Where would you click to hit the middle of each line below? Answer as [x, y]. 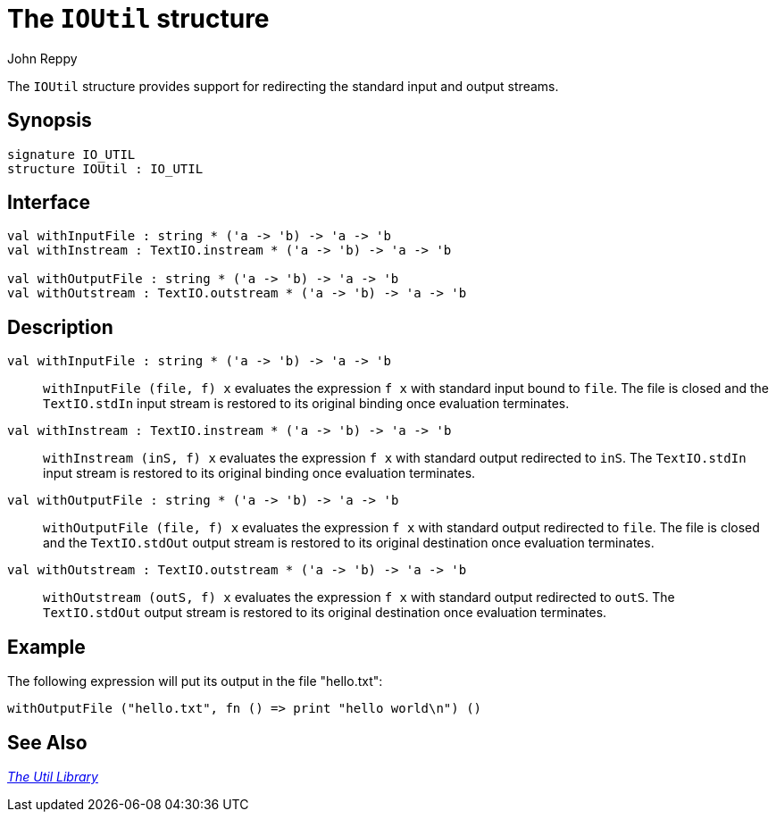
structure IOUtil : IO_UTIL [105, 168]
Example [46, 647]
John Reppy [42, 58]
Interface [49, 203]
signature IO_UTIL [71, 154]
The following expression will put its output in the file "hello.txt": [195, 681]
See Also [47, 742]
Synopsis [50, 121]
